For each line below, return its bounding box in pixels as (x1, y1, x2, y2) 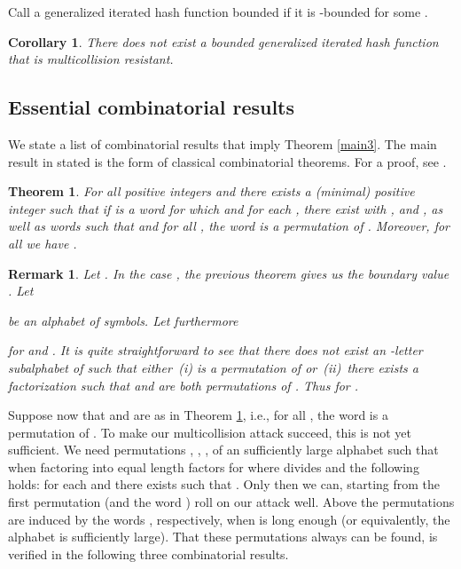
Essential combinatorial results (8, 93, 295, 121)
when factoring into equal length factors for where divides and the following (8, 457, 419, 476)
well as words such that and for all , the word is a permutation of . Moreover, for (8, 217, 449, 235)
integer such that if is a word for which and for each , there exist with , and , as (8, 199, 443, 217)
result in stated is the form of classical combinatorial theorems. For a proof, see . (8, 152, 447, 170)
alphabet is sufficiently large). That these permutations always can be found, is (8, 527, 438, 546)
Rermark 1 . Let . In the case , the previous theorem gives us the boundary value (8, 264, 449, 282)
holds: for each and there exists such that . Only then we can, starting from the (8, 475, 441, 494)
